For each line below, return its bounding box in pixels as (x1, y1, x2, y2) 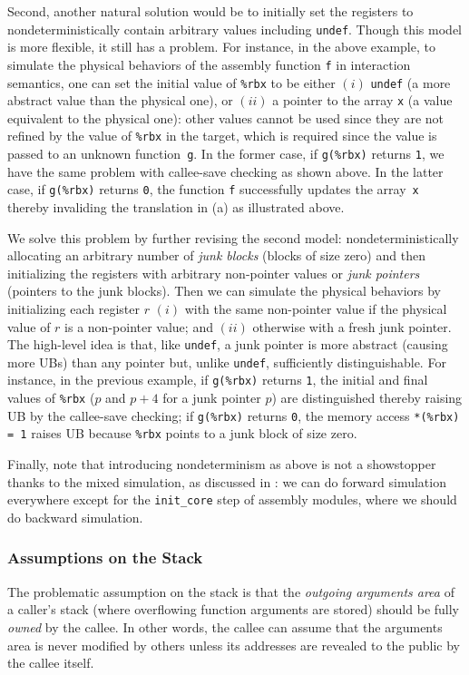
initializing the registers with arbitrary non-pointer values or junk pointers (7, 263, 420, 282)
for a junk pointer (162, 388, 261, 407)
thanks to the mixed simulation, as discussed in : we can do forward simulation (7, 472, 446, 491)
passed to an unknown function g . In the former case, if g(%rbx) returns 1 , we (7, 144, 445, 163)
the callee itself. (7, 653, 94, 672)
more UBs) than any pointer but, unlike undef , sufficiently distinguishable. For (7, 352, 446, 371)
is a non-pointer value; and (64, 317, 213, 336)
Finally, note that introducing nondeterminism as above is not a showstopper (7, 455, 436, 474)
